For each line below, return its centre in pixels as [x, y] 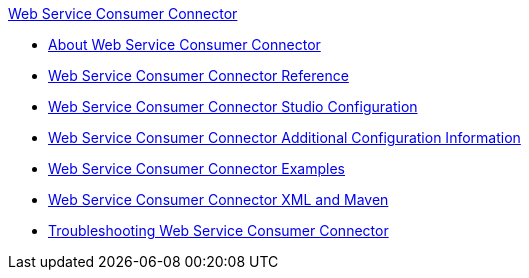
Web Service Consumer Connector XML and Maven [218, 199]
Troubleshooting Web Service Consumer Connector [218, 230]
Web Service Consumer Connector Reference [198, 75]
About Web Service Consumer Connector [184, 44]
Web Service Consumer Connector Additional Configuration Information [284, 137]
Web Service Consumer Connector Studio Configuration [233, 106]
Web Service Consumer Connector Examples [197, 168]
